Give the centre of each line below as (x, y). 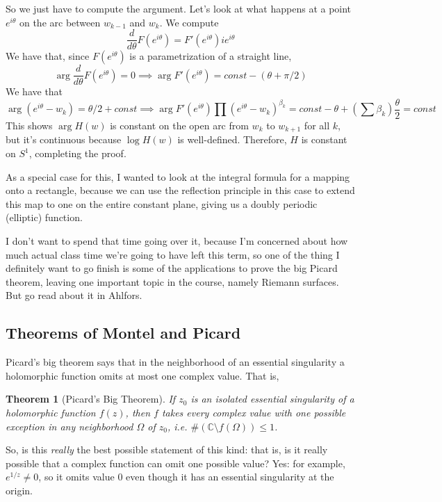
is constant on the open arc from (179, 125)
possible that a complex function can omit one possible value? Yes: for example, (175, 463)
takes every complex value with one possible (254, 412)
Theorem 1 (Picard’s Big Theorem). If (91, 399)
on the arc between (60, 22)
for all (317, 125)
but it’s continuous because (64, 139)
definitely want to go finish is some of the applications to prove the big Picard (172, 268)
